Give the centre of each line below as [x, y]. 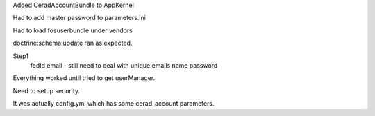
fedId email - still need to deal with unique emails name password [124, 65]
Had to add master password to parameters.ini [79, 18]
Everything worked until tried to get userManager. [84, 78]
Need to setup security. [46, 90]
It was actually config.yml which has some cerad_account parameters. [114, 104]
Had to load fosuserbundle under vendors [73, 30]
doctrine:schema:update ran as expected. [73, 43]
